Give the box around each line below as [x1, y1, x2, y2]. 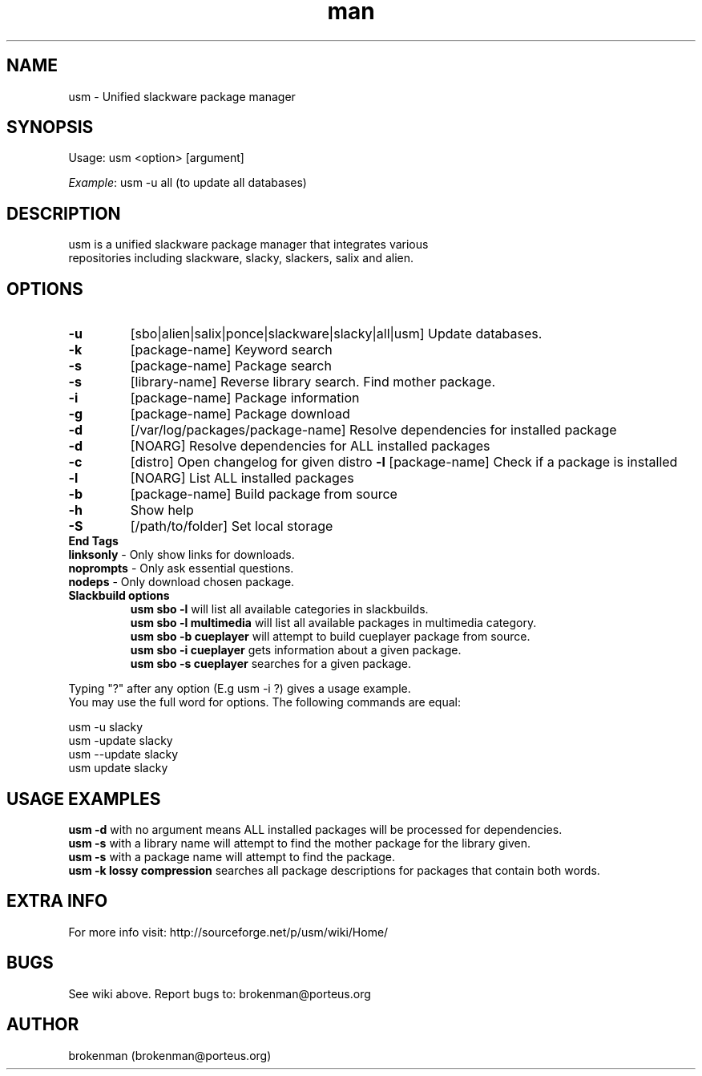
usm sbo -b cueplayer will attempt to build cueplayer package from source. [130, 629, 531, 644]
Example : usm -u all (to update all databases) [68, 176, 307, 190]
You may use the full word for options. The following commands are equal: [68, 695, 461, 710]
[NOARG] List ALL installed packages [130, 470, 354, 487]
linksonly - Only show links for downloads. [68, 548, 295, 562]
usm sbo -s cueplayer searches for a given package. [130, 657, 412, 671]
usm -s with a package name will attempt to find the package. [68, 849, 396, 864]
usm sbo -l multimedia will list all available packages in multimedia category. [130, 616, 537, 630]
